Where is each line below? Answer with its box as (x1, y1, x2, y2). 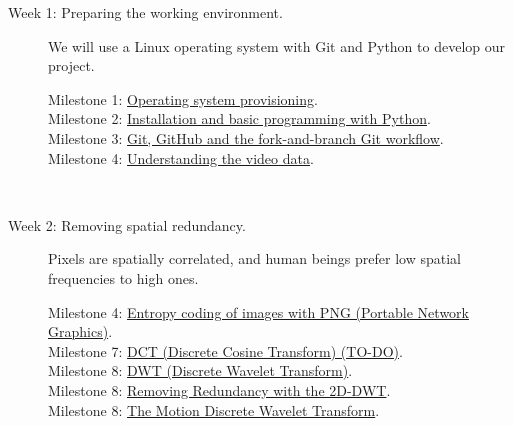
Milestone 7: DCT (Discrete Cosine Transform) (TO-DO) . (48, 340, 403, 361)
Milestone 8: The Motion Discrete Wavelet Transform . (48, 399, 380, 420)
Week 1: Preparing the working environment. (8, 2, 283, 22)
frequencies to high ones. (48, 267, 199, 288)
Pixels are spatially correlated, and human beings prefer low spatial (48, 248, 461, 269)
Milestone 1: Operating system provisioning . (48, 88, 318, 109)
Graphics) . (48, 321, 113, 342)
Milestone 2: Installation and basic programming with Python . (48, 108, 431, 129)
